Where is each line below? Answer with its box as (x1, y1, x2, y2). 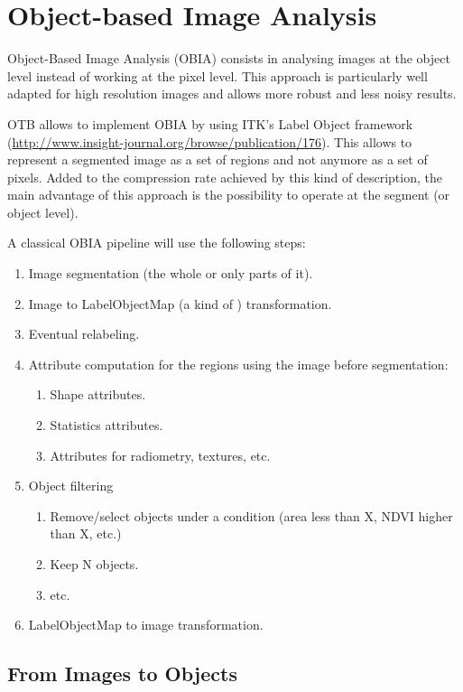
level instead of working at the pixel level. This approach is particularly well (7, 66, 428, 85)
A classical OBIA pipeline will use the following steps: (7, 233, 306, 252)
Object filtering (28, 476, 114, 495)
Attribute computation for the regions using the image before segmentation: (28, 354, 449, 373)
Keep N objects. (50, 555, 139, 573)
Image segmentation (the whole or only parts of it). (28, 264, 313, 283)
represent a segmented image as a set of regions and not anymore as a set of (7, 150, 428, 169)
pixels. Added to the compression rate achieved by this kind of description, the (7, 167, 442, 186)
